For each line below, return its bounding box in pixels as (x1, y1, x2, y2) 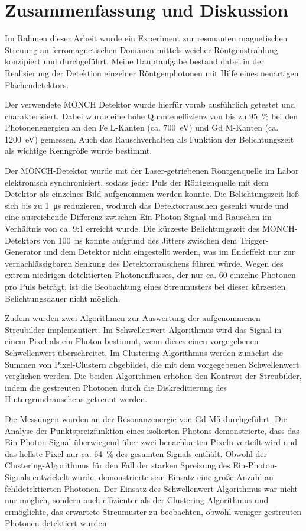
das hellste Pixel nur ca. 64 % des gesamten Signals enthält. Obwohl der (5, 447, 267, 459)
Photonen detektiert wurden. (5, 517, 109, 529)
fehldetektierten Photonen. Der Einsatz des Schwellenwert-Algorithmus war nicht (5, 482, 298, 494)
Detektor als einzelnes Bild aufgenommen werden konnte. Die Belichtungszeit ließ (5, 187, 300, 200)
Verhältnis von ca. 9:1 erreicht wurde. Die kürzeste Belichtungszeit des (5, 222, 260, 235)
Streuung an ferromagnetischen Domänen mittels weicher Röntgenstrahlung (5, 43, 278, 56)
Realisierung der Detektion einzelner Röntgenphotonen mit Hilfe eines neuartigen (5, 66, 299, 79)
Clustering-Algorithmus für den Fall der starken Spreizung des (5, 459, 230, 471)
